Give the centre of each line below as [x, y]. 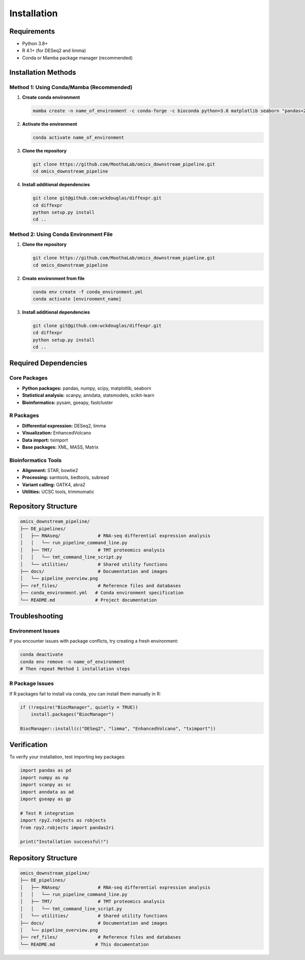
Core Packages [28, 378]
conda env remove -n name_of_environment [72, 662]
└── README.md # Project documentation [88, 600]
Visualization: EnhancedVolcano [57, 433]
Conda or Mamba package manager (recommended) [78, 58]
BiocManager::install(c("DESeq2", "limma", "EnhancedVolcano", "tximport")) [118, 729]
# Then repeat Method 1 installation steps [75, 669]
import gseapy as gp [45, 799]
